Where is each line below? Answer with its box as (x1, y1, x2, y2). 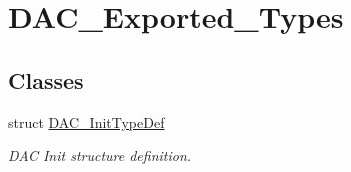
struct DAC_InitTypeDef (8, 111, 165, 132)
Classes (8, 64, 84, 95)
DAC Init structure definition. (8, 145, 192, 166)
